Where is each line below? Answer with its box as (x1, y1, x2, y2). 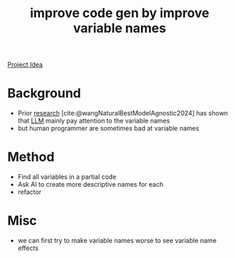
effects (17, 244, 39, 252)
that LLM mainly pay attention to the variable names (17, 116, 170, 125)
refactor (17, 187, 41, 197)
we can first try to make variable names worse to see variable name (17, 237, 217, 244)
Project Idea (7, 61, 43, 69)
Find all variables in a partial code (17, 172, 117, 181)
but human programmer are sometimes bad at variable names (17, 124, 199, 133)
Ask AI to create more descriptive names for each (17, 180, 164, 189)
